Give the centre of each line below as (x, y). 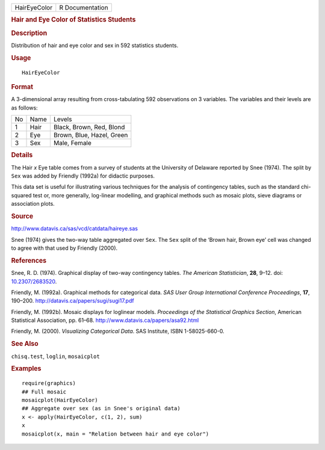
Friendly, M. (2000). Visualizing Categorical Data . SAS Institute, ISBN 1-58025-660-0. (118, 331)
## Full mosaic (44, 392)
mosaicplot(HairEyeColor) (60, 400)
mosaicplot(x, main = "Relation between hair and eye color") (116, 434)
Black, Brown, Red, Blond (89, 128)
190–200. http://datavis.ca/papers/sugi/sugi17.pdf (73, 301)
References (29, 260)
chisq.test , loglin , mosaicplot (56, 356)
